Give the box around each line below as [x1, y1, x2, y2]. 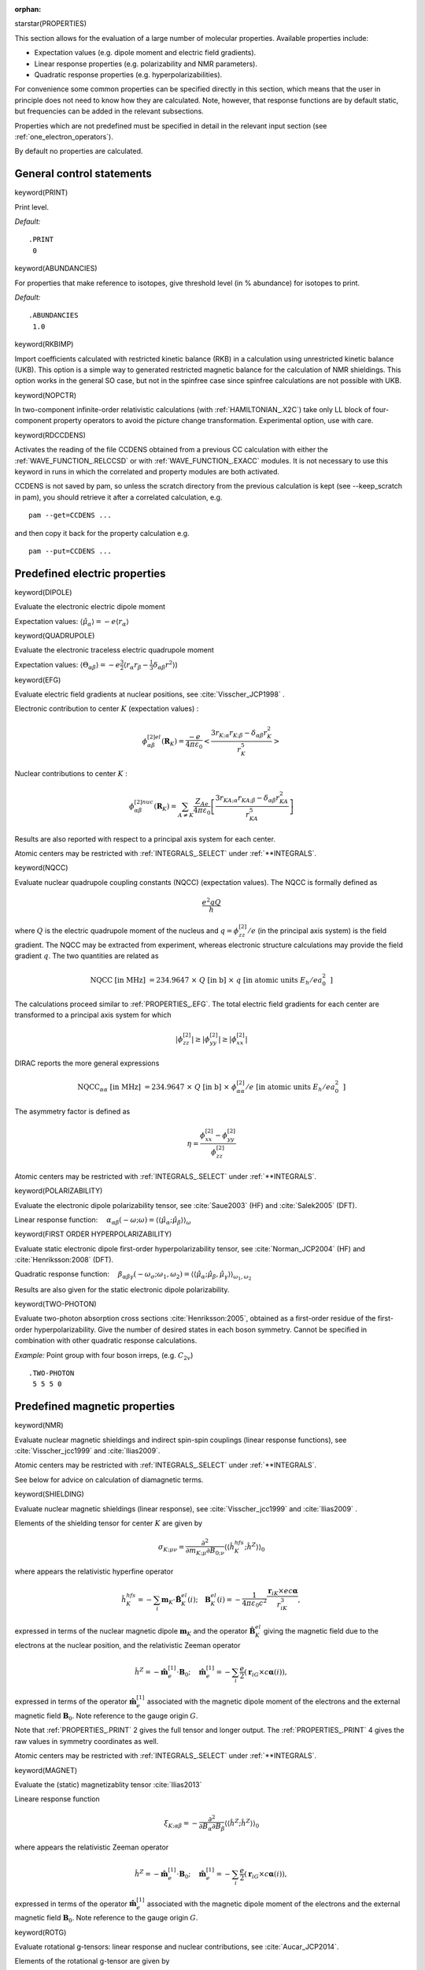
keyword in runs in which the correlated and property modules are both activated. [14, 467, 279, 477]
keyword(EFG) [14, 675, 61, 685]
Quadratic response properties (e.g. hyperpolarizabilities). [34, 69, 223, 79]
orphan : [14, 5, 42, 13]
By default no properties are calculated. [14, 147, 143, 156]
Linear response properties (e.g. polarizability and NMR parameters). [34, 59, 257, 69]
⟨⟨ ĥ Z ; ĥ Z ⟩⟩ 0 [224, 1817, 260, 1830]
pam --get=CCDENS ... [28, 511, 112, 520]
